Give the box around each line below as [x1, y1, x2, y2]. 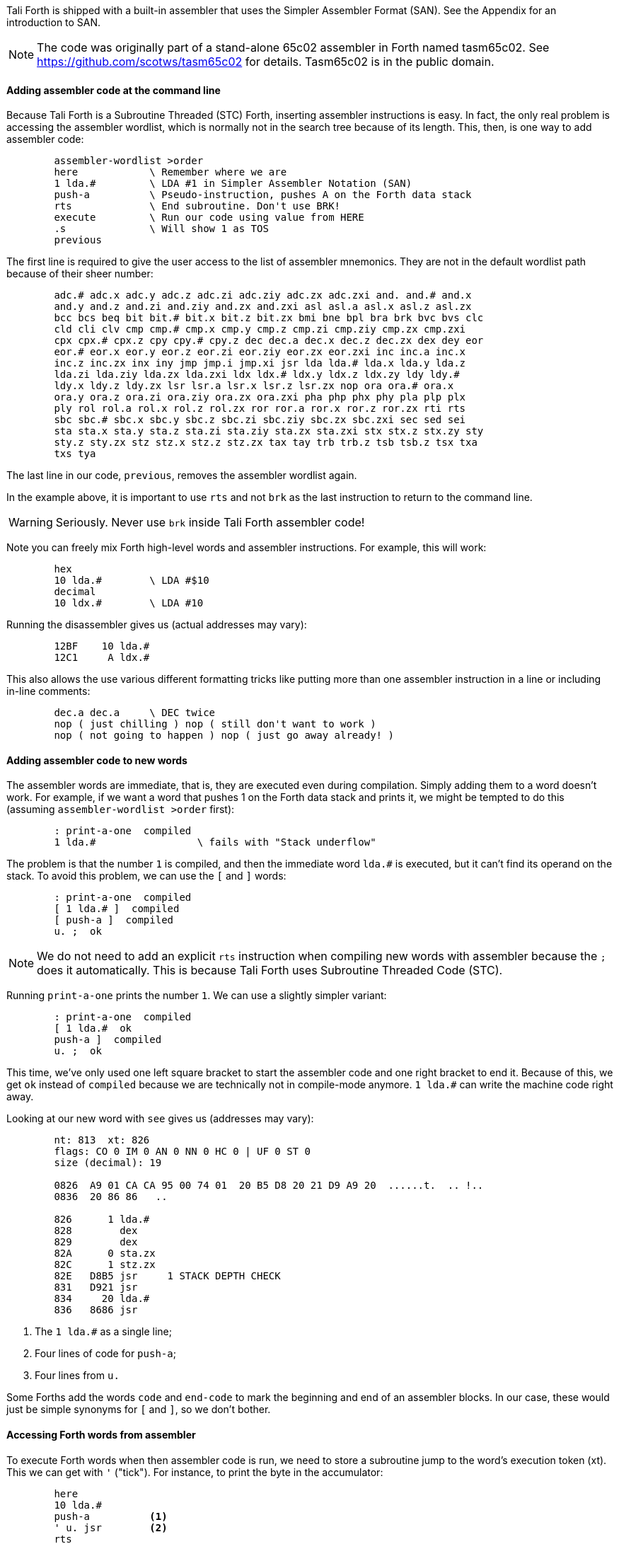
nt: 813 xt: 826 [54, 1134, 150, 1146]
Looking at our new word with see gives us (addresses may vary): [6, 1112, 314, 1125]
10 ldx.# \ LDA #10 [54, 597, 204, 609]
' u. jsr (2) [54, 1521, 168, 1533]
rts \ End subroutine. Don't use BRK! [54, 200, 341, 212]
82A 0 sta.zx [54, 1248, 156, 1260]
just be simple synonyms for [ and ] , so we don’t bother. [6, 1403, 271, 1416]
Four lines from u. [35, 1369, 120, 1382]
